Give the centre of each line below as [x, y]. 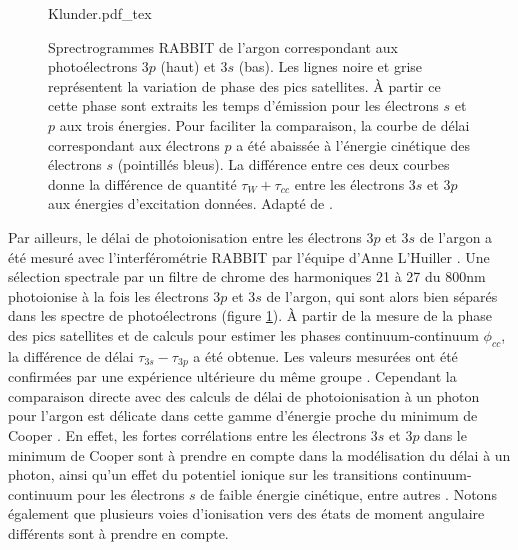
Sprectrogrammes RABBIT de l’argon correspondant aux [223, 46]
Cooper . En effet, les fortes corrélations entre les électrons [187, 434]
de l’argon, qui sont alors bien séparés [382, 295]
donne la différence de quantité [142, 183]
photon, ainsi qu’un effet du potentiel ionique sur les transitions [203, 474]
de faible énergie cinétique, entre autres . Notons [348, 493]
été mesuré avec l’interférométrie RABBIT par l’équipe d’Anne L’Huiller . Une [249, 256]
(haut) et [188, 66]
